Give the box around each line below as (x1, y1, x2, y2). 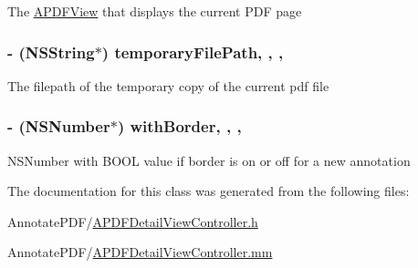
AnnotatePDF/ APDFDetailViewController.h (7, 211, 258, 231)
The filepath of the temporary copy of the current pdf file (7, 76, 329, 95)
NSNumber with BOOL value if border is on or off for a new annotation (7, 150, 411, 170)
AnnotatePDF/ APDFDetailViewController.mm (7, 242, 273, 262)
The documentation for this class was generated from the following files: (7, 181, 410, 201)
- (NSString (7, 40, 95, 63)
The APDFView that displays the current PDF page (7, 2, 302, 20)
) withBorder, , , (117, 115, 242, 138)
